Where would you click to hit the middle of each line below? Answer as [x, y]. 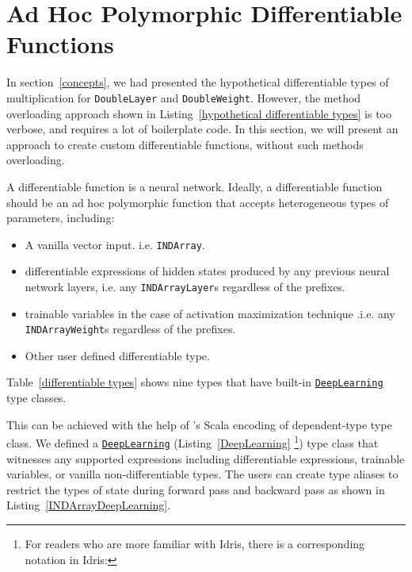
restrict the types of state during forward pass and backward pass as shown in [196, 489]
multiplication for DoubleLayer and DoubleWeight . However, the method [184, 97]
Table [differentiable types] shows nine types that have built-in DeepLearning [195, 382]
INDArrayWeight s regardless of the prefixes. [130, 329]
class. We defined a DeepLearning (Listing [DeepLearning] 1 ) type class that [193, 441]
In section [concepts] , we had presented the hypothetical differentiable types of [198, 82]
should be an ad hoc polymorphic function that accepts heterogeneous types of [198, 202]
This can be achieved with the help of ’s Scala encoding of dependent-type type [199, 424]
